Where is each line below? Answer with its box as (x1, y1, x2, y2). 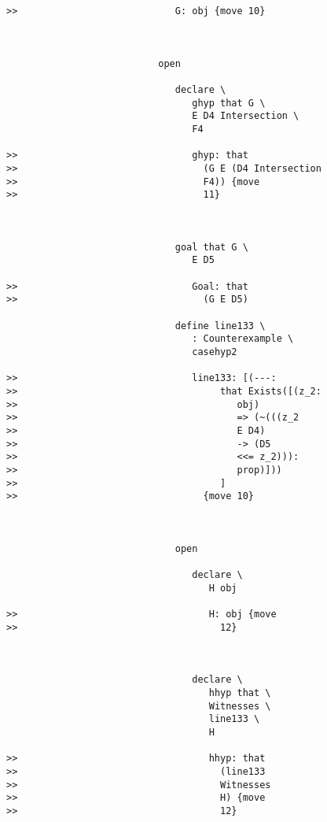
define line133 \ (175, 320, 266, 331)
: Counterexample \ (192, 333, 294, 345)
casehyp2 (192, 346, 237, 358)
